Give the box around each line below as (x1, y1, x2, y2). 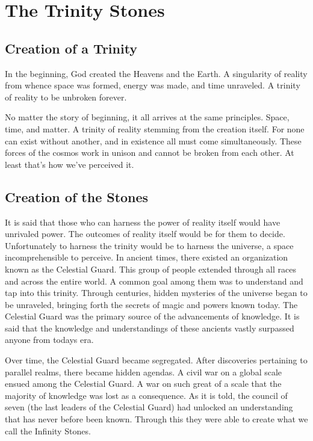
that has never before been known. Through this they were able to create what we (5, 413, 308, 425)
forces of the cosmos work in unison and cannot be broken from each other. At (5, 146, 294, 159)
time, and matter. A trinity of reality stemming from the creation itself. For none (5, 122, 305, 135)
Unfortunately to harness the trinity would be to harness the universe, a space (5, 239, 294, 251)
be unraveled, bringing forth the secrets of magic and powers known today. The (5, 298, 298, 310)
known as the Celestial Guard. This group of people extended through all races (5, 262, 296, 275)
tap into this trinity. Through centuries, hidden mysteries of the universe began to (5, 286, 308, 299)
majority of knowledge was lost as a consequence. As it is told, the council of (5, 389, 288, 401)
